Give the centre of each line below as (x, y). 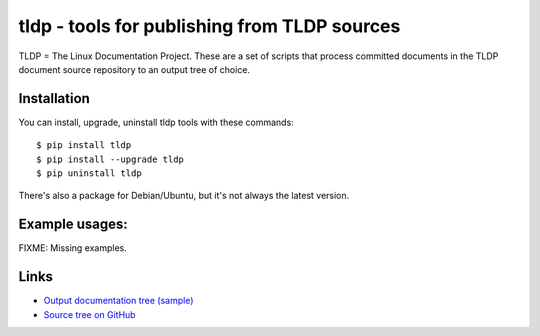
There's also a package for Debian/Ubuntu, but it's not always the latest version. (184, 196)
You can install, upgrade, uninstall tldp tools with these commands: (156, 122)
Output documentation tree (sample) (118, 301)
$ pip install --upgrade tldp (110, 159)
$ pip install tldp (84, 145)
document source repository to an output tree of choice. (134, 69)
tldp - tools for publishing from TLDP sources (209, 26)
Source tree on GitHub (89, 314)
